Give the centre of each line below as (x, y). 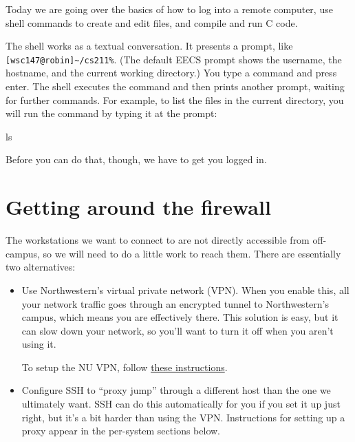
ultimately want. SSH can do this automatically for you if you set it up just (181, 404)
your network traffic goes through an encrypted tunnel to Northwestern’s (175, 303)
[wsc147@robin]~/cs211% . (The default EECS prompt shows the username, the (174, 59)
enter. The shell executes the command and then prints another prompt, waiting (175, 86)
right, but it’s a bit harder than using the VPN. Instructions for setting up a (183, 417)
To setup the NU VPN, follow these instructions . (125, 367)
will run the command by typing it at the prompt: (111, 113)
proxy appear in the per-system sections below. (121, 431)
